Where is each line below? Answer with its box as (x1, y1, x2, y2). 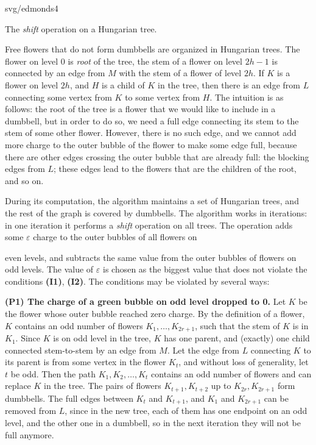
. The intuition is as (209, 90, 284, 103)
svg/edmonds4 (5, 2, 58, 14)
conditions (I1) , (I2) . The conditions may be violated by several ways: (5, 274, 270, 287)
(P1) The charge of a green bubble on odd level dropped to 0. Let (5, 295, 286, 308)
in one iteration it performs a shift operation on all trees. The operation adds (5, 218, 293, 231)
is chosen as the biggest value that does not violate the (102, 263, 307, 276)
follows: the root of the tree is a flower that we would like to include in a (5, 102, 276, 115)
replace (5, 379, 31, 392)
